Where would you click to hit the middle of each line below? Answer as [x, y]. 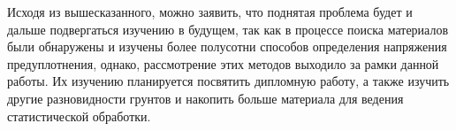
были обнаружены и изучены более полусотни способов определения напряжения [227, 46]
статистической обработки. [79, 116]
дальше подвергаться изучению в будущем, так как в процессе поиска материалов [228, 29]
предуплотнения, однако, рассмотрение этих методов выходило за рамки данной [223, 63]
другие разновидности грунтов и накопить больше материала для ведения [205, 98]
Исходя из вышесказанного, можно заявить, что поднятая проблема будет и [210, 12]
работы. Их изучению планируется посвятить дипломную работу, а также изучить [228, 81]
